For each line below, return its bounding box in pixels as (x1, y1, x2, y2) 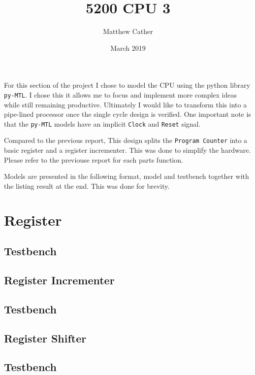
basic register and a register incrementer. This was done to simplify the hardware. (4, 145, 251, 155)
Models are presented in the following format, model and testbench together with (4, 171, 249, 181)
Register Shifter (4, 330, 87, 345)
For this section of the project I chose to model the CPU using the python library (4, 80, 251, 90)
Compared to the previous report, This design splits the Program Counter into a (4, 135, 248, 145)
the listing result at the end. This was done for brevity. (4, 180, 170, 191)
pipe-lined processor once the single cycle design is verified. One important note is (4, 109, 251, 119)
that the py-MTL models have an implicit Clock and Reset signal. (4, 118, 201, 129)
